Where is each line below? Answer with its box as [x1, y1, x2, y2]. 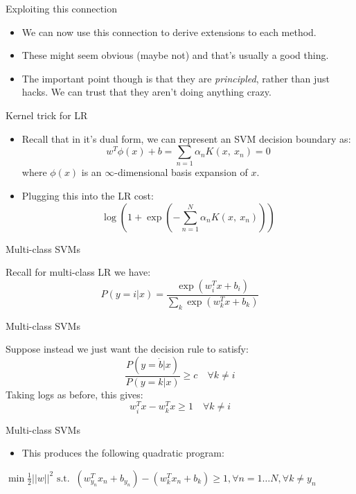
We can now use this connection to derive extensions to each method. [21, 24, 317, 39]
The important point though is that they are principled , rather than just [21, 71, 330, 85]
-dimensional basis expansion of [114, 165, 248, 179]
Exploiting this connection [6, 1, 117, 15]
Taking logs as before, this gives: [6, 387, 143, 401]
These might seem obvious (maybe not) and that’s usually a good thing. [21, 48, 329, 62]
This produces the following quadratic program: [21, 446, 224, 460]
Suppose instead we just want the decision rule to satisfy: [6, 342, 249, 356]
